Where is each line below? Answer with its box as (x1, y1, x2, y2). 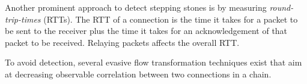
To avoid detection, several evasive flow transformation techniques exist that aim (5, 56, 302, 69)
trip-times (5, 13, 41, 25)
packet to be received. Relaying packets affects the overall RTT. (5, 36, 240, 48)
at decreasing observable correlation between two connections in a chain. (5, 67, 272, 80)
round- (269, 1, 294, 13)
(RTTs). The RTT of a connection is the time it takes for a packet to (43, 13, 298, 25)
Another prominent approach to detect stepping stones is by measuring (5, 1, 267, 13)
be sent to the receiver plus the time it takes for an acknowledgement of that (5, 24, 288, 37)
